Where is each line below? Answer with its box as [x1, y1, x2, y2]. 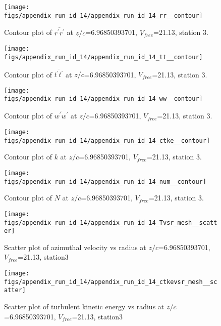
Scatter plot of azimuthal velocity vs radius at [4, 241, 146, 252]
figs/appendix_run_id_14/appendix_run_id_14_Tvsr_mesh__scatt [4, 219, 217, 226]
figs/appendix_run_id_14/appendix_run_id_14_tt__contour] [4, 53, 203, 61]
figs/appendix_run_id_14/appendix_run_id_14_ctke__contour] [4, 137, 210, 144]
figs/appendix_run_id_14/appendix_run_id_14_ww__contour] [4, 95, 203, 103]
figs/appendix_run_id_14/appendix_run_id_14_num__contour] [4, 178, 206, 185]
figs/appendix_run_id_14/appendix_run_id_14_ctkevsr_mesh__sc [4, 278, 217, 286]
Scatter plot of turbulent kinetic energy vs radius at [4, 301, 164, 311]
